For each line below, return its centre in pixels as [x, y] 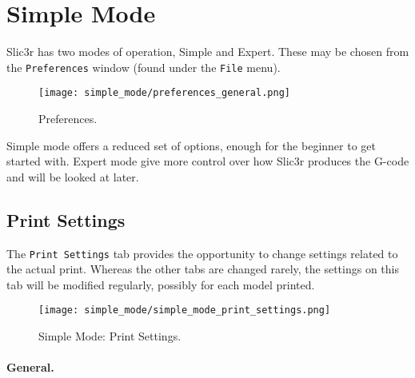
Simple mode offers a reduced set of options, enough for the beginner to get [191, 145]
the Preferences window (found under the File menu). [144, 67]
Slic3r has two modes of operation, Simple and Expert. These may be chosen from [208, 52]
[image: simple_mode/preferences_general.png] [164, 93]
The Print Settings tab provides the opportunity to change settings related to [202, 253]
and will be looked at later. [73, 176]
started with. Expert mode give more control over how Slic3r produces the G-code [208, 161]
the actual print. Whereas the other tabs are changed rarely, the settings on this [203, 269]
